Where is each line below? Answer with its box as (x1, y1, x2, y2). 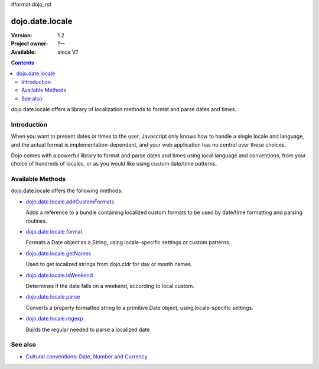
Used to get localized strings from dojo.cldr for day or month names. (25, 261, 193, 268)
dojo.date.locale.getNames (25, 250, 92, 257)
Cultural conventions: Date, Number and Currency (25, 352, 148, 360)
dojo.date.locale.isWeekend (25, 271, 93, 279)
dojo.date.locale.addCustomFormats (25, 198, 115, 205)
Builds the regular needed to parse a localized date (25, 326, 150, 333)
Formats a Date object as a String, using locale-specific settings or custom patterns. (25, 239, 231, 246)
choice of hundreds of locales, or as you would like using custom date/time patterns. (11, 160, 217, 167)
